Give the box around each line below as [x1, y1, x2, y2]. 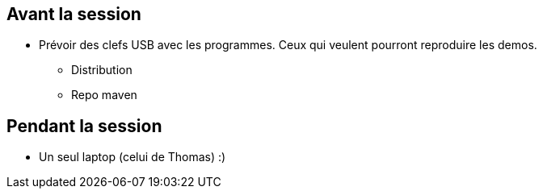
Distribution [71, 63, 133, 77]
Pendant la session [6, 115, 162, 136]
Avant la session [6, 4, 141, 24]
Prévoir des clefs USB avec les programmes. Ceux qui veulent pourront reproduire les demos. [39, 38, 537, 52]
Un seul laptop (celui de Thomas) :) [39, 150, 226, 164]
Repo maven [71, 88, 137, 102]
